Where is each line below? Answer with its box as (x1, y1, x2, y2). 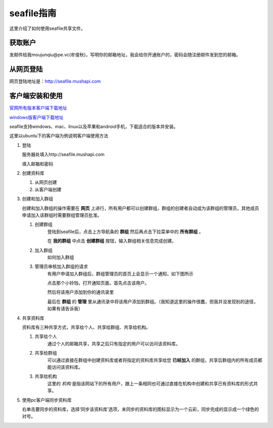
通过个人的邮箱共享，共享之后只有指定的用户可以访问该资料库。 (47, 340, 180, 346)
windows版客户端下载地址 (9, 114, 64, 120)
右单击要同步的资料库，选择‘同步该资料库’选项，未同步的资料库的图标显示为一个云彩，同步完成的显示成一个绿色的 (22, 406, 259, 412)
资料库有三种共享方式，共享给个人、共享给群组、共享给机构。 (22, 324, 151, 330)
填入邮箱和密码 (22, 161, 53, 167)
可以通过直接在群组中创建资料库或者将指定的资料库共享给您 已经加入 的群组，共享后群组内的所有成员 (47, 357, 258, 363)
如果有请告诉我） (47, 305, 83, 312)
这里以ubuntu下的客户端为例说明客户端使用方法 (9, 133, 109, 139)
